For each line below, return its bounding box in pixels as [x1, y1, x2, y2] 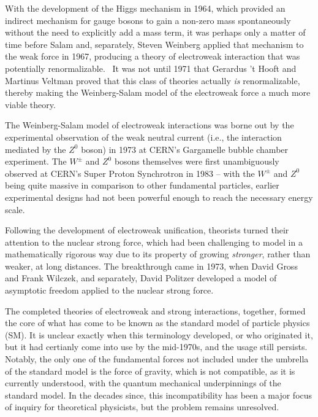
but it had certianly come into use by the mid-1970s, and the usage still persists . [5, 340, 308, 353]
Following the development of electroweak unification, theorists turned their [5, 224, 289, 236]
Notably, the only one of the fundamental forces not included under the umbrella [5, 353, 309, 365]
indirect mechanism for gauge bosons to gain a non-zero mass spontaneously [5, 14, 291, 26]
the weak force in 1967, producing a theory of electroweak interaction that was [5, 50, 300, 63]
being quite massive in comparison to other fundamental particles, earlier [5, 179, 279, 192]
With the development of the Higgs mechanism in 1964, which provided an [5, 2, 286, 14]
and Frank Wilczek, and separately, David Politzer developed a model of [5, 271, 277, 284]
